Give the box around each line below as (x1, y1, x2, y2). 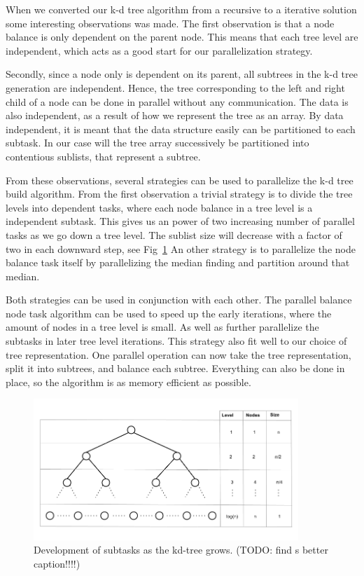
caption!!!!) (34, 556, 80, 571)
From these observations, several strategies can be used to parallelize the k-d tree (6, 172, 353, 187)
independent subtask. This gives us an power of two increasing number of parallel (6, 214, 355, 228)
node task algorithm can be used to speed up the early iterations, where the (6, 306, 332, 320)
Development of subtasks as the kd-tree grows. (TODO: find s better (34, 542, 328, 557)
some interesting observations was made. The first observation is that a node (6, 15, 335, 30)
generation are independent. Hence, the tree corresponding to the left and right (6, 80, 345, 95)
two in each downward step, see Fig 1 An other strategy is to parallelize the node (6, 241, 356, 256)
